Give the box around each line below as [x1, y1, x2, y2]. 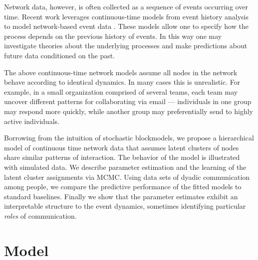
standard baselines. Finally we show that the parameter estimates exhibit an [4, 191, 238, 201]
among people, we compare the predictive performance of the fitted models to [4, 181, 242, 192]
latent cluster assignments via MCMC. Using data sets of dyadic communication [4, 171, 250, 182]
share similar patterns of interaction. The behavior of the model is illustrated [4, 152, 240, 162]
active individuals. [4, 116, 59, 126]
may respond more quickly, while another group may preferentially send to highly [4, 106, 253, 116]
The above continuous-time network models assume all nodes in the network [4, 67, 238, 77]
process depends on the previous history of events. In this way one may [4, 30, 222, 41]
